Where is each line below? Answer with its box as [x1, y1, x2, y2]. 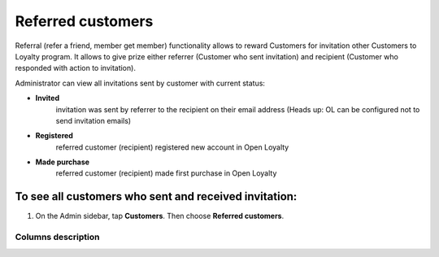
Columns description [15, 232, 100, 243]
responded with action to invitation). [15, 63, 136, 73]
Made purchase [35, 157, 89, 167]
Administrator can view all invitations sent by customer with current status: [15, 78, 266, 88]
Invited [35, 94, 60, 103]
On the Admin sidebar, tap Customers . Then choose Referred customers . [35, 211, 285, 221]
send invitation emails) [55, 115, 132, 125]
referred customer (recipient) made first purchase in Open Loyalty [55, 168, 277, 178]
